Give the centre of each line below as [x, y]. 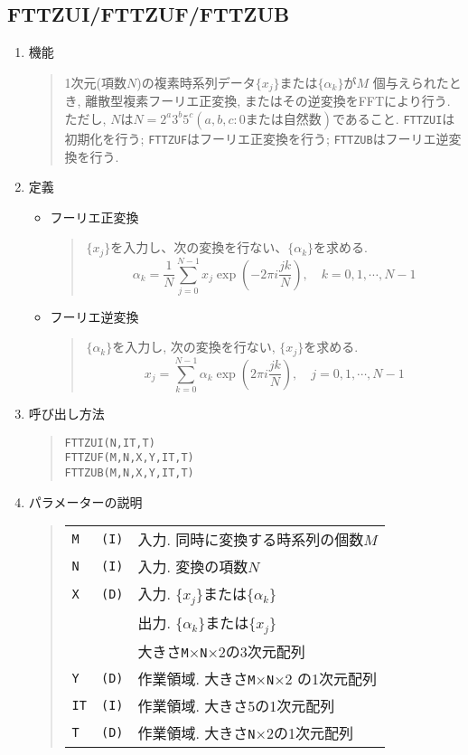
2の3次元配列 [262, 652]
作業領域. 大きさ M [197, 679]
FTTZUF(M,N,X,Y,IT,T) [129, 458]
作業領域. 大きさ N [197, 733]
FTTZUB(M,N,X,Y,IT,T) [129, 472]
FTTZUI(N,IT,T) [110, 443]
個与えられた [411, 82]
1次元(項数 [96, 82]
